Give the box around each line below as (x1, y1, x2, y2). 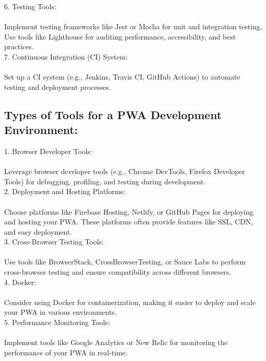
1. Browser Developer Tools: (4, 145, 92, 156)
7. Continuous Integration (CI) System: (4, 51, 128, 62)
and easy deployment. (4, 226, 72, 237)
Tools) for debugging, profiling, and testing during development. (4, 176, 206, 186)
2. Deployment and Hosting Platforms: (4, 186, 126, 197)
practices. (4, 41, 34, 52)
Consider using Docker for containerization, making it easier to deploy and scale (4, 296, 256, 307)
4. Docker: (4, 276, 36, 287)
